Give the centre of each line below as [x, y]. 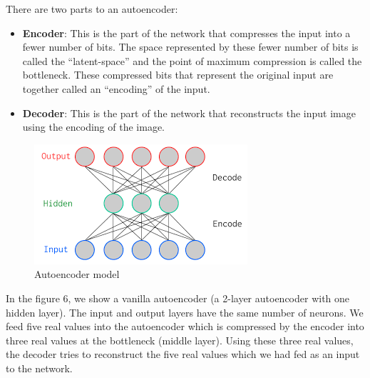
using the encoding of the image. [93, 127]
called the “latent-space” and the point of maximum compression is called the [192, 60]
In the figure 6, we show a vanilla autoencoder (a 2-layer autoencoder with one [178, 298]
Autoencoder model [77, 274]
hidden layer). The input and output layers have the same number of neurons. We [185, 312]
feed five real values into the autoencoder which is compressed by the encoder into [185, 326]
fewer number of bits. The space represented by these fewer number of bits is [190, 47]
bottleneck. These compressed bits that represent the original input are [178, 75]
